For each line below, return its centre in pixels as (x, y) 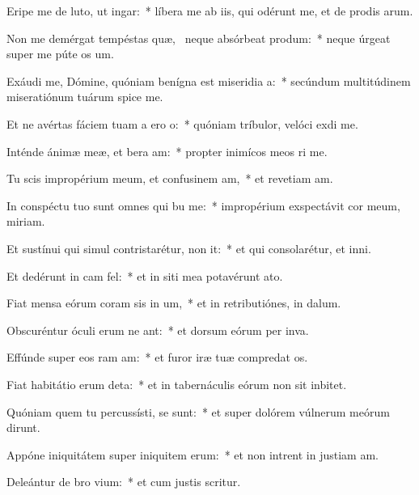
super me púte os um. (60, 54)
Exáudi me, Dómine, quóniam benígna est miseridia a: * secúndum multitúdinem (209, 80)
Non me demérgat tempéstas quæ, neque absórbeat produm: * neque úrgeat (199, 38)
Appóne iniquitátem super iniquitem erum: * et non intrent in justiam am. (193, 454)
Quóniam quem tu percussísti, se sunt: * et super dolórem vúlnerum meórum (198, 411)
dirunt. (23, 427)
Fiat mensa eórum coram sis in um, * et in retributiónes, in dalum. (174, 303)
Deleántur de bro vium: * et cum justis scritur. (124, 482)
